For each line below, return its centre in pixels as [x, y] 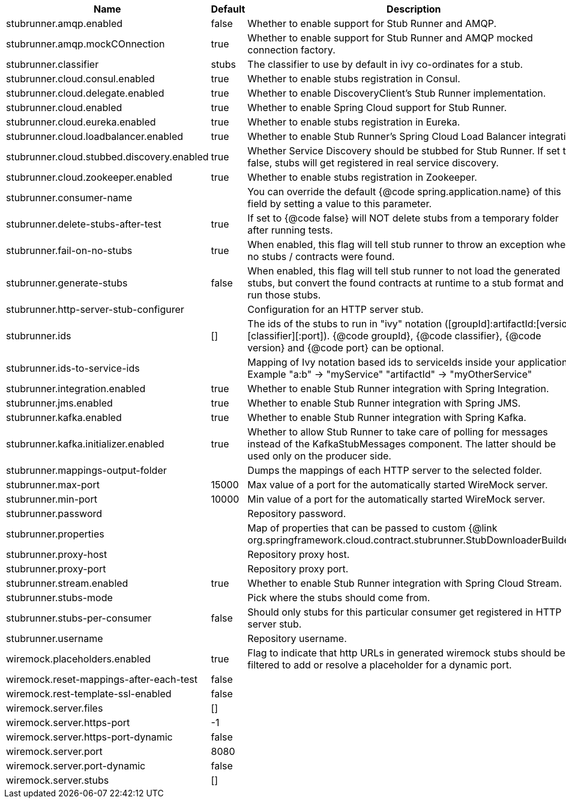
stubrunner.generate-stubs [67, 283]
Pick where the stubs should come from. [339, 598]
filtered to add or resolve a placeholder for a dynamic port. [380, 665]
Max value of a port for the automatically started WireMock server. [398, 485]
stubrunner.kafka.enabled [64, 417]
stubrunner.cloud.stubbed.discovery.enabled [107, 157]
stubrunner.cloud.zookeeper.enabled [89, 177]
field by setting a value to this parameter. [340, 204]
